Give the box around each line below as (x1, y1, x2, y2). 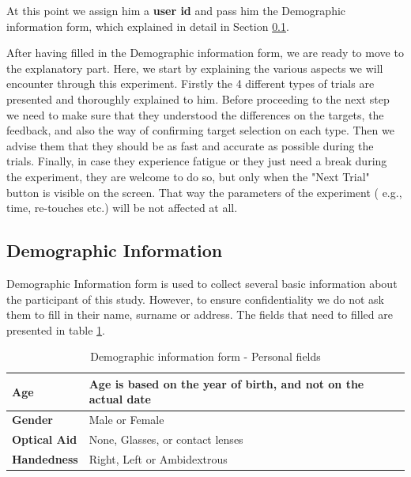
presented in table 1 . (6, 321, 105, 338)
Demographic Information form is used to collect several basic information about (6, 274, 398, 291)
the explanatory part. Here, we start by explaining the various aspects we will (6, 59, 383, 76)
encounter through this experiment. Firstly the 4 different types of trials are (6, 75, 375, 92)
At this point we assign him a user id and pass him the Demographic (6, 2, 346, 18)
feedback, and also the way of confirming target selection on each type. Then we (6, 122, 394, 138)
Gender (12, 411, 53, 428)
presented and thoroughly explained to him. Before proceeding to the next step (6, 90, 390, 107)
